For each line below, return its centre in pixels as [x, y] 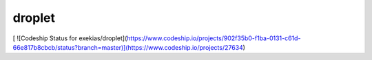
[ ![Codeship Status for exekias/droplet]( [70, 38]
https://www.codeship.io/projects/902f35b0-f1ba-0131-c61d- [214, 38]
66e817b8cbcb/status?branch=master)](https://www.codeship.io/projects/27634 [128, 47]
